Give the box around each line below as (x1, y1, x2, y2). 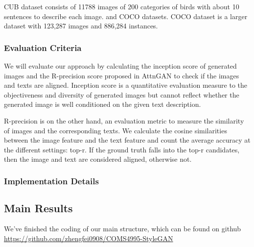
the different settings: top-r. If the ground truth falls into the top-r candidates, (4, 144, 240, 154)
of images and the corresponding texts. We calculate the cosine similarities (4, 125, 227, 135)
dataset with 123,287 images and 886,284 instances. (4, 21, 158, 31)
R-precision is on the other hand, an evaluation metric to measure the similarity (4, 115, 244, 125)
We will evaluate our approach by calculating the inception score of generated (4, 61, 237, 71)
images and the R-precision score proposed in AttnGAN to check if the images (4, 70, 239, 80)
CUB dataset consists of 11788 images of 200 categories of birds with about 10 (4, 1, 239, 11)
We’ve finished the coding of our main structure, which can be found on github (4, 223, 241, 233)
